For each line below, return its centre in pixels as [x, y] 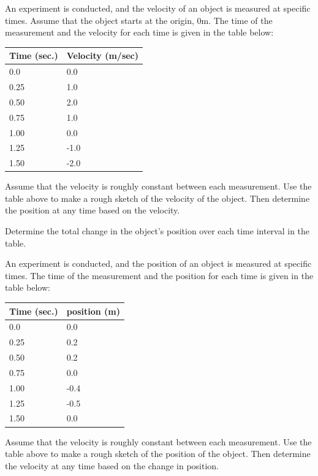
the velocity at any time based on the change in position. [112, 465]
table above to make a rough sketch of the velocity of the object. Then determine [157, 198]
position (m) [93, 311]
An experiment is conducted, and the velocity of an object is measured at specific [158, 8]
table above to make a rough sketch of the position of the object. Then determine [158, 454]
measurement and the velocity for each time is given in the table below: [139, 32]
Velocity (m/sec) [103, 56]
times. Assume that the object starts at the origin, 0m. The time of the [139, 20]
